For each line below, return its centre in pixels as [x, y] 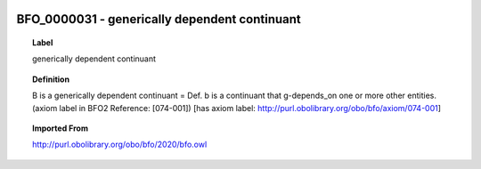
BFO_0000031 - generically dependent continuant [159, 19]
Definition [51, 79]
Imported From [61, 128]
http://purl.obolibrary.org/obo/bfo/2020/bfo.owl [120, 145]
